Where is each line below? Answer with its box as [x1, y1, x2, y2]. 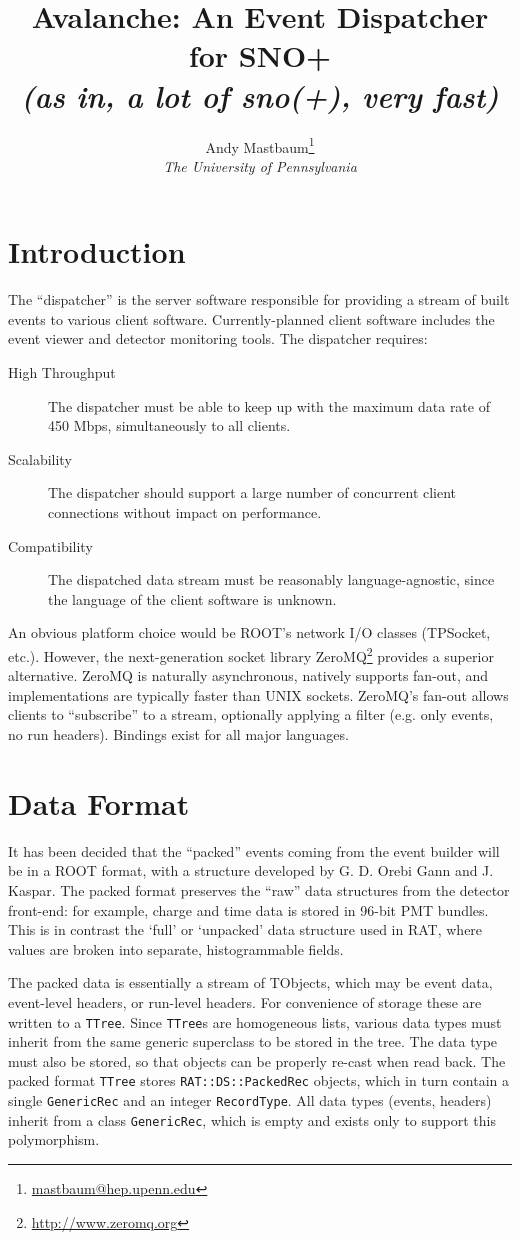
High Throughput [8, 362, 116, 383]
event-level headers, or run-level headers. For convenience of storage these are [8, 991, 482, 1012]
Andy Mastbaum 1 [205, 133, 315, 157]
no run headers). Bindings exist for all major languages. [8, 724, 349, 745]
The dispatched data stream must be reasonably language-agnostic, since [48, 569, 495, 590]
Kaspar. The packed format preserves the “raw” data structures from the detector [8, 879, 510, 900]
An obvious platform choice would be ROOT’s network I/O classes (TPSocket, [8, 622, 491, 643]
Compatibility [8, 535, 93, 556]
